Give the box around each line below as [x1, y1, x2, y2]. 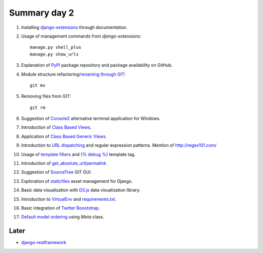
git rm [30, 105, 46, 110]
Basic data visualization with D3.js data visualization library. [21, 187, 141, 193]
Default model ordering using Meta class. [21, 214, 104, 220]
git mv [30, 82, 46, 88]
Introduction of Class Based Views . [21, 124, 92, 130]
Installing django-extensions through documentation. [21, 24, 128, 30]
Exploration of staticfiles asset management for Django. [21, 178, 133, 184]
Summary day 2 [9, 7, 75, 18]
